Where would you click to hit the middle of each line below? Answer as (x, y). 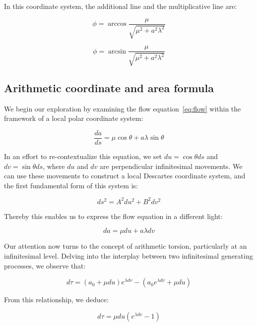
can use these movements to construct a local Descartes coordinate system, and (125, 176)
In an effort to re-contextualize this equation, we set (83, 156)
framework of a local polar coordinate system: (74, 118)
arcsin (117, 51)
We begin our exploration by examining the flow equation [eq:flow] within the (123, 108)
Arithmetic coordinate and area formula (109, 87)
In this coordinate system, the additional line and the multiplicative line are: (121, 6)
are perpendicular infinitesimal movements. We (171, 166)
